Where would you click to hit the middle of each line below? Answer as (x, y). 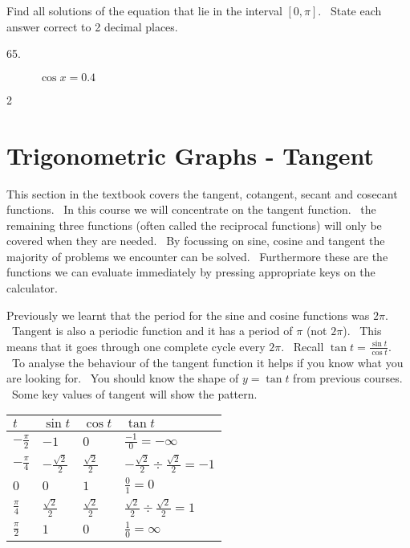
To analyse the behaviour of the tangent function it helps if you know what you (207, 362)
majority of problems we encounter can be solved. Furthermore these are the (197, 256)
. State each (350, 10)
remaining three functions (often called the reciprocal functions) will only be (194, 225)
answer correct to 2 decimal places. (92, 26)
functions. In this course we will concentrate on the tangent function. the (191, 209)
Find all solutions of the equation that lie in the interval (144, 10)
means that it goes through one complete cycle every (136, 346)
